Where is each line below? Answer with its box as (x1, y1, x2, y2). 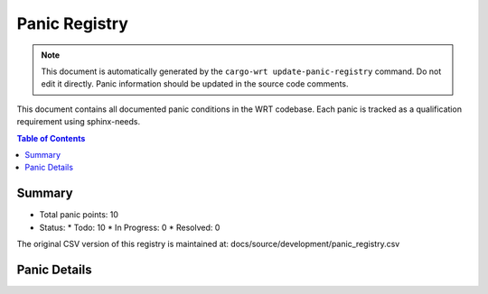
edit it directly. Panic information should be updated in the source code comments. (41, 78, 349, 89)
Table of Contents (16, 133, 86, 143)
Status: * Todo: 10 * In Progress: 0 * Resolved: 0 (39, 222, 221, 233)
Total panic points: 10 (39, 209, 119, 220)
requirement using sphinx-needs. (16, 116, 140, 127)
